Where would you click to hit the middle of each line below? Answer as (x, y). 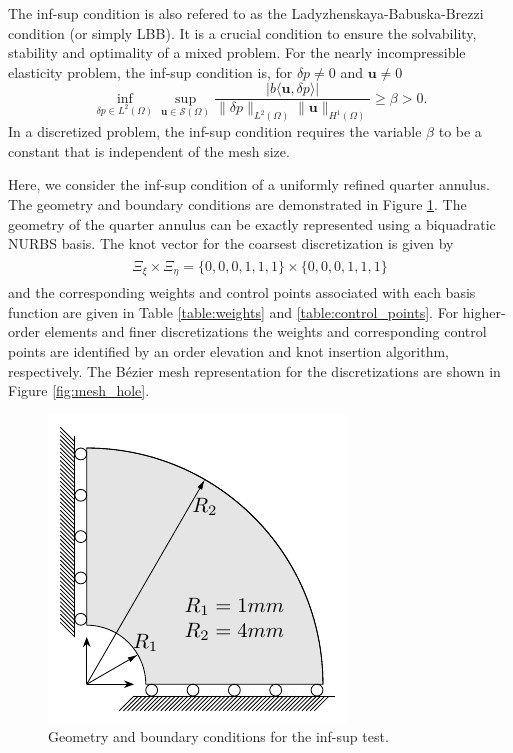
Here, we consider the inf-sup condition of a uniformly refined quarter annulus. (249, 184)
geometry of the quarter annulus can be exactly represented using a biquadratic (252, 223)
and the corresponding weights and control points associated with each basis (242, 292)
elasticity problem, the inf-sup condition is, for (150, 71)
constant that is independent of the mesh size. (149, 150)
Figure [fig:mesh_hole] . (79, 390)
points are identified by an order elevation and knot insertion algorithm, (229, 351)
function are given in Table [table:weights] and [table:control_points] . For (233, 311)
